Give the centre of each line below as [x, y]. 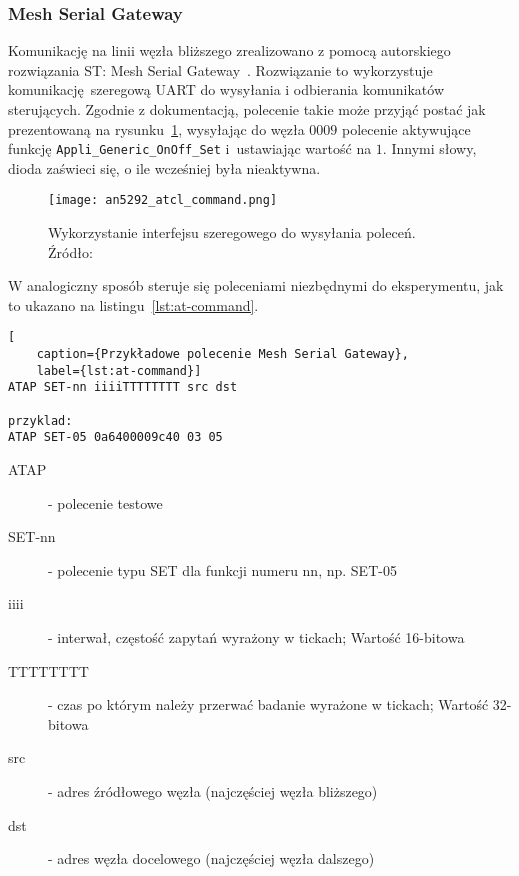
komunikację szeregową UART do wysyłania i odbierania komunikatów [226, 89]
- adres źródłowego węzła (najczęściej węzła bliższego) [213, 791]
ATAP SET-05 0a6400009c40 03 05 [115, 437]
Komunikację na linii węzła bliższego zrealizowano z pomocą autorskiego [229, 50]
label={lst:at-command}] [119, 370]
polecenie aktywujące [406, 128]
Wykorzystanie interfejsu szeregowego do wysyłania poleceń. [232, 232]
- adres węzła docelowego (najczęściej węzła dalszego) [211, 858]
